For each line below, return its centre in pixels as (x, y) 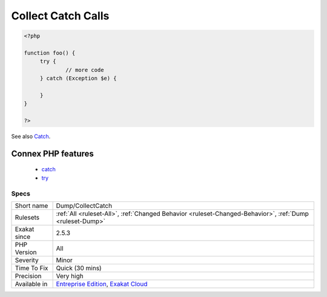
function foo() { (50, 53)
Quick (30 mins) (79, 268)
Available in (31, 284)
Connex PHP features (52, 153)
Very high (70, 276)
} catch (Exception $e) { (78, 78)
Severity (27, 260)
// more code (85, 70)
